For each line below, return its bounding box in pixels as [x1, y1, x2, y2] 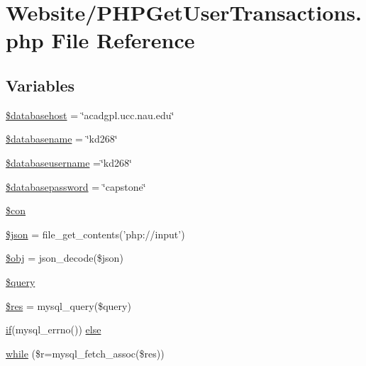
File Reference [51, 26, 195, 55]
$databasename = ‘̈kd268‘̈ [6, 131, 118, 146]
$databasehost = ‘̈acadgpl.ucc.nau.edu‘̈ [6, 107, 174, 122]
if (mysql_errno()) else [6, 322, 101, 337]
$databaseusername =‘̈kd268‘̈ [6, 155, 132, 170]
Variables [6, 74, 75, 96]
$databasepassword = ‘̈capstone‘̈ [6, 179, 146, 194]
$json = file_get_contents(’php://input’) [6, 226, 185, 241]
